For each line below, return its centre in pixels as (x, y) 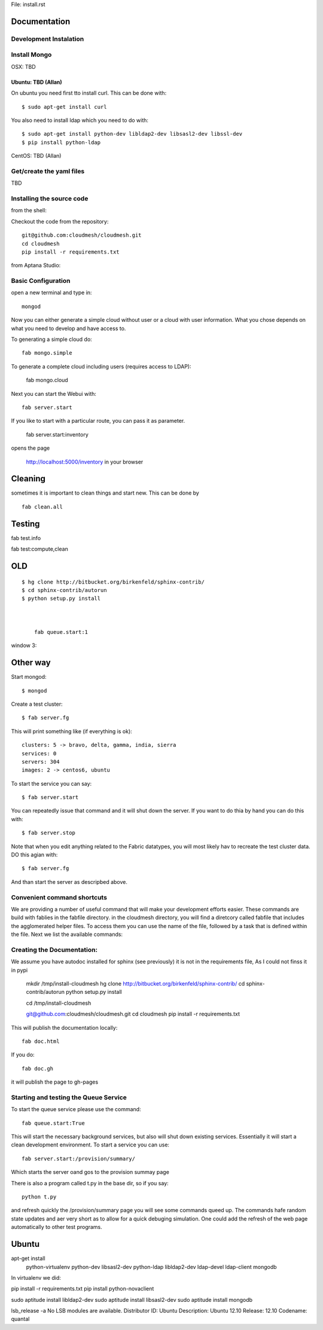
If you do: (23, 1055)
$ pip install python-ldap (61, 142)
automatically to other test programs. (57, 1227)
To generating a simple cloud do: (51, 339)
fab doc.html (41, 1041)
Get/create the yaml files (48, 171)
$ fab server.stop (49, 833)
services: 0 (39, 753)
